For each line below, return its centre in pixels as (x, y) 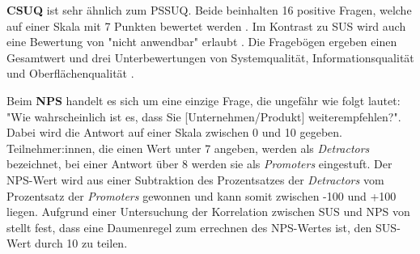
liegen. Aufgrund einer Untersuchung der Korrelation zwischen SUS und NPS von (208, 212)
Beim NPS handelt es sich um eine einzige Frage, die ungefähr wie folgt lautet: (204, 100)
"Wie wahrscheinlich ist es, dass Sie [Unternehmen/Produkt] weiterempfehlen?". (204, 116)
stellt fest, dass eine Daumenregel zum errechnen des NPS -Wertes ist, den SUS (202, 227)
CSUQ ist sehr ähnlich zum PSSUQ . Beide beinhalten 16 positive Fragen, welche (209, 10)
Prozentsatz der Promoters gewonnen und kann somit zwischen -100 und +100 (202, 195)
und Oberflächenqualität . (70, 73)
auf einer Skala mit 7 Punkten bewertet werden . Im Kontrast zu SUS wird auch (206, 25)
